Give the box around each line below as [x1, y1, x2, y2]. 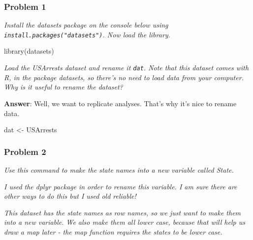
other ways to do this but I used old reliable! [4, 191, 136, 201]
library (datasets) [4, 46, 54, 56]
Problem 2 [4, 145, 46, 157]
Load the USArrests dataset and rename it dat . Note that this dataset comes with [4, 62, 249, 73]
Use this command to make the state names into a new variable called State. [4, 164, 234, 175]
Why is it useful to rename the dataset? [4, 82, 123, 92]
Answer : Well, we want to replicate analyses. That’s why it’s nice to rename [4, 98, 237, 108]
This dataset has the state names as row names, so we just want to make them [4, 207, 241, 217]
